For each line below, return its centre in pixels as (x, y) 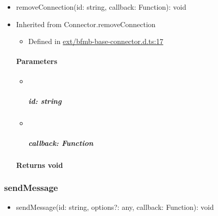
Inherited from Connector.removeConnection (86, 24)
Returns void (40, 165)
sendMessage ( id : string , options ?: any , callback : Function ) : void (115, 207)
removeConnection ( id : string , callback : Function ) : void (101, 7)
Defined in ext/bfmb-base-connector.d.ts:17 (96, 41)
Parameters (37, 61)
